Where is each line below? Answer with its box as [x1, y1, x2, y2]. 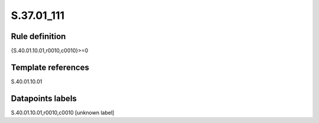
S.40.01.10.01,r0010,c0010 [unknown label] [11, 109, 115, 116]
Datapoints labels [11, 93, 77, 103]
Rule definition [11, 31, 66, 41]
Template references [11, 62, 90, 72]
